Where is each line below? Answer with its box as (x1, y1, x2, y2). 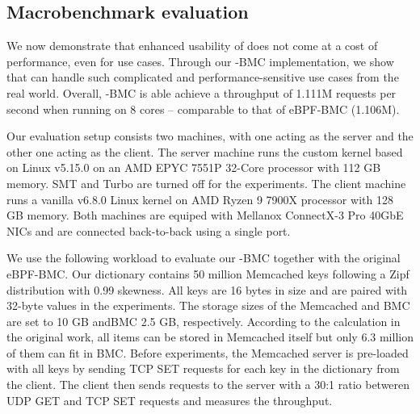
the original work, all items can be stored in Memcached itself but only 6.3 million (6, 328, 414, 345)
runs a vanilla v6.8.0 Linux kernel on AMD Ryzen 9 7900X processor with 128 (6, 190, 393, 207)
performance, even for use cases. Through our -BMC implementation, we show (6, 52, 394, 69)
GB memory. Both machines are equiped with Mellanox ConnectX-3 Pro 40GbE (6, 207, 404, 224)
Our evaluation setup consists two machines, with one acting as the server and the (6, 128, 414, 144)
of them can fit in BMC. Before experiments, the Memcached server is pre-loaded (6, 344, 409, 361)
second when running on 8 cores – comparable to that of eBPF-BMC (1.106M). (6, 100, 400, 117)
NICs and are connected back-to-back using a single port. (6, 222, 291, 239)
